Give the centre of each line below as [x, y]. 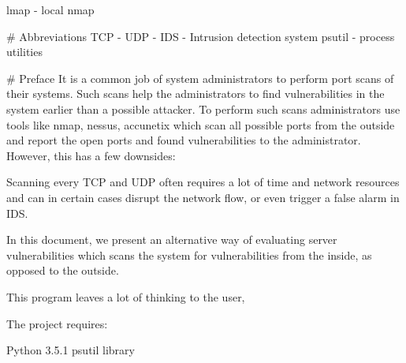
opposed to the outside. [63, 270]
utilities [24, 52]
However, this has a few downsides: [91, 155]
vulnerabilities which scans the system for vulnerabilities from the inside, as [189, 254]
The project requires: [57, 323]
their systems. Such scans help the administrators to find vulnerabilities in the [196, 94]
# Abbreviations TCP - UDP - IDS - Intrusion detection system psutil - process [201, 36]
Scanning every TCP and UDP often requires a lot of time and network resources [203, 182]
